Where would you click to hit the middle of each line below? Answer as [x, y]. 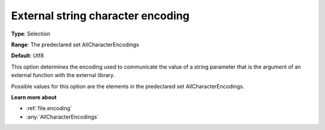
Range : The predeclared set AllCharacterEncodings [75, 45]
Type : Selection [31, 34]
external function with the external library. [63, 75]
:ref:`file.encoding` [49, 108]
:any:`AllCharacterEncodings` [63, 117]
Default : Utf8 [28, 56]
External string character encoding [100, 16]
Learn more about [34, 97]
